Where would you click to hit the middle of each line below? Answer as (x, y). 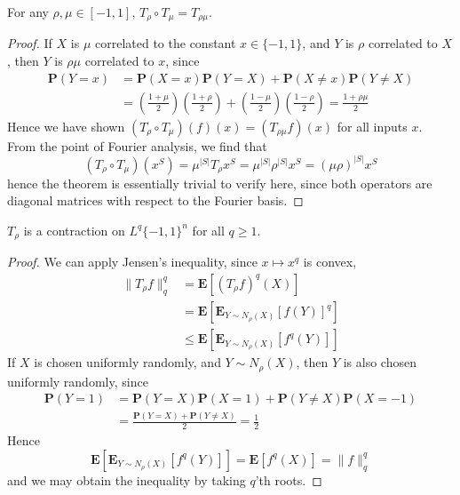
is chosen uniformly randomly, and (127, 362)
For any (28, 12)
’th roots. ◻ (289, 479)
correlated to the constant (166, 43)
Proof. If (30, 43)
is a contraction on (74, 230)
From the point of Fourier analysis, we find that (137, 145)
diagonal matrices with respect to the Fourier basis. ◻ (155, 200)
